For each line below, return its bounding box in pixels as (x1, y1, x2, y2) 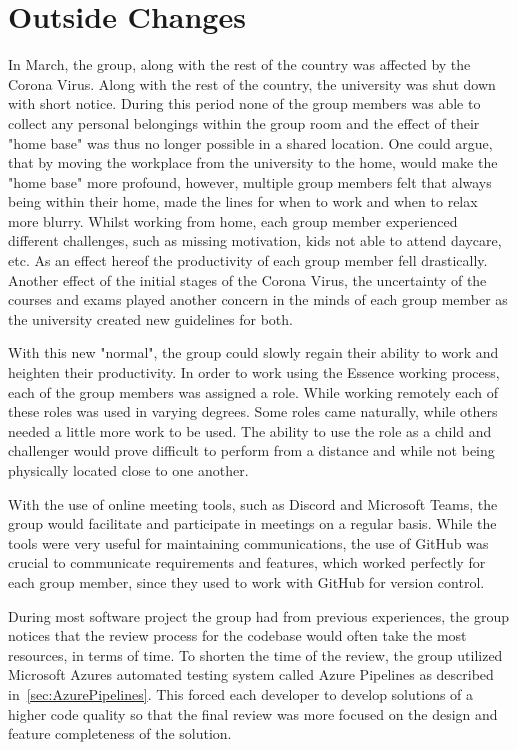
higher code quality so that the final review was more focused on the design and (8, 703, 498, 724)
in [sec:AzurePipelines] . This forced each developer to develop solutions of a (8, 683, 474, 704)
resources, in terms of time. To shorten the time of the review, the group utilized (8, 644, 503, 665)
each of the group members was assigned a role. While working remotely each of (8, 381, 499, 402)
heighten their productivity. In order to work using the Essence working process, (8, 362, 500, 383)
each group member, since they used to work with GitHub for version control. (8, 571, 485, 592)
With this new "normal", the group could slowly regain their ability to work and (8, 342, 499, 363)
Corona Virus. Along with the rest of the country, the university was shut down (8, 73, 496, 94)
